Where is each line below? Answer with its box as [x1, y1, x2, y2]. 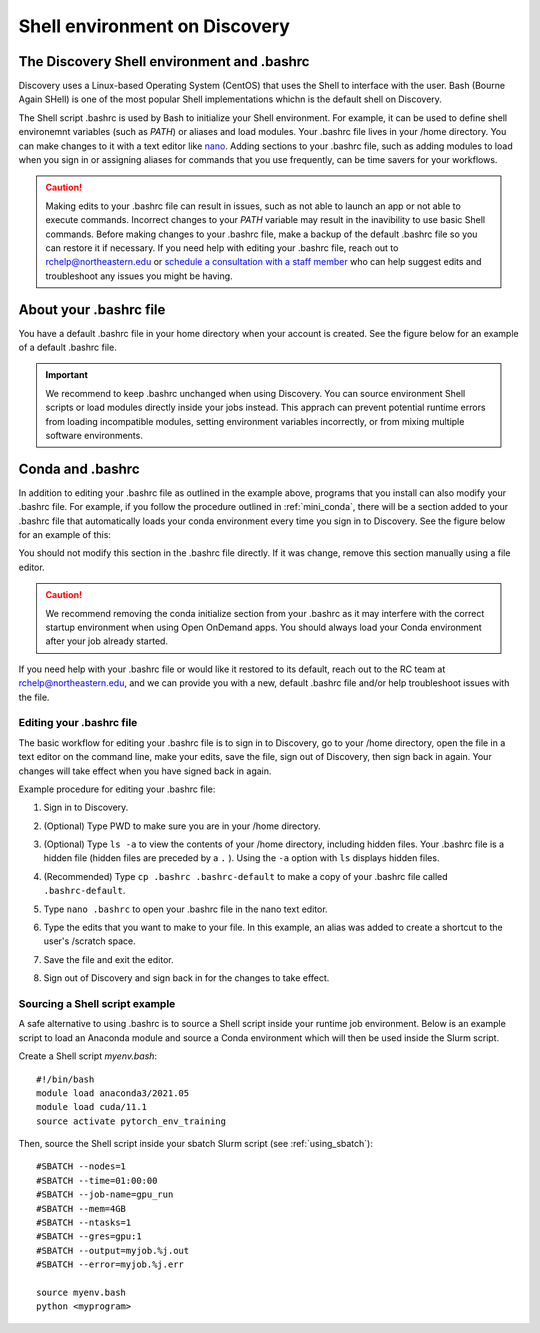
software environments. [45, 430, 144, 441]
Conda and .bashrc [18, 460, 140, 477]
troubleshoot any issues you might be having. [45, 270, 234, 282]
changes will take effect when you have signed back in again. [18, 765, 272, 777]
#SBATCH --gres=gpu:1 [36, 1231, 142, 1242]
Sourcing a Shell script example [18, 996, 176, 1010]
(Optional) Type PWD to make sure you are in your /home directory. [43, 820, 322, 832]
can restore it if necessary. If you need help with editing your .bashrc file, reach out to [45, 241, 399, 254]
